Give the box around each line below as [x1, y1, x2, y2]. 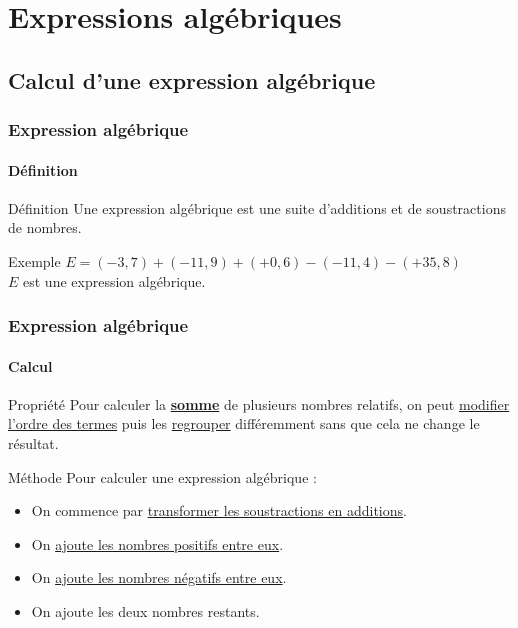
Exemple [8, 250, 61, 271]
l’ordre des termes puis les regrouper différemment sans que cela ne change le [8, 413, 480, 434]
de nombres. [8, 217, 82, 238]
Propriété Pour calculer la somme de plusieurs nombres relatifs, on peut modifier [8, 393, 510, 414]
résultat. [8, 433, 59, 453]
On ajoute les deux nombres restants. [31, 600, 260, 621]
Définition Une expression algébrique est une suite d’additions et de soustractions [8, 197, 506, 218]
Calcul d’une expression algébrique [8, 64, 376, 95]
